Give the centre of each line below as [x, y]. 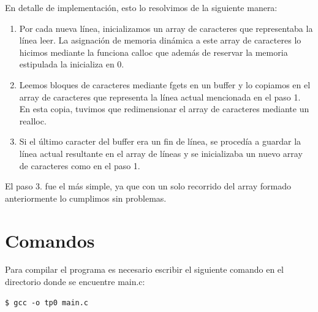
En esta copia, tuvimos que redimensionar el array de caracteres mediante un [164, 109]
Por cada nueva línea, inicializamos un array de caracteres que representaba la [166, 28]
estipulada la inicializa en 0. [72, 64]
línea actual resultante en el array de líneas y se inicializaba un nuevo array [161, 153]
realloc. [33, 120]
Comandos [50, 240]
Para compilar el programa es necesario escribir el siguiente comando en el [144, 269]
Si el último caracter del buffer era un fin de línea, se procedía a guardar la [160, 141]
